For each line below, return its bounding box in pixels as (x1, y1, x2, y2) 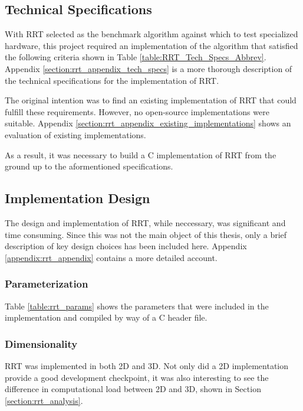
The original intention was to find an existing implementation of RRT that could (5, 94, 297, 106)
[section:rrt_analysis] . (5, 394, 83, 406)
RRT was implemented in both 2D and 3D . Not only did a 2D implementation (5, 359, 289, 371)
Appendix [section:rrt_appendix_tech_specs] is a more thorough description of (5, 62, 292, 74)
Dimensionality (5, 336, 78, 351)
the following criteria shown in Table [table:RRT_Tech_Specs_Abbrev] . (5, 51, 266, 63)
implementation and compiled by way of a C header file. (5, 311, 208, 324)
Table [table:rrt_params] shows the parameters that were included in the (5, 299, 269, 312)
